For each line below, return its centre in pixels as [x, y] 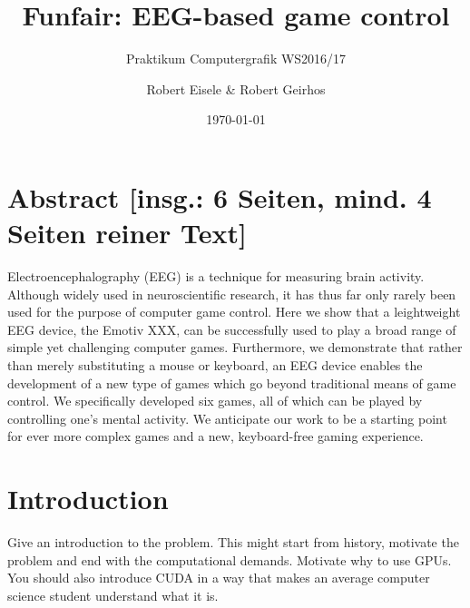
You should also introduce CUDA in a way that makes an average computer [219, 578]
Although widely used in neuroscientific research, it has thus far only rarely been [232, 294]
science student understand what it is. [113, 595]
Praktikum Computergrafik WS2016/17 [236, 59]
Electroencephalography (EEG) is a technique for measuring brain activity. [216, 276]
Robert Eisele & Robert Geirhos [236, 88]
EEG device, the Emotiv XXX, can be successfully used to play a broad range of [232, 329]
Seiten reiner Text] [127, 233]
